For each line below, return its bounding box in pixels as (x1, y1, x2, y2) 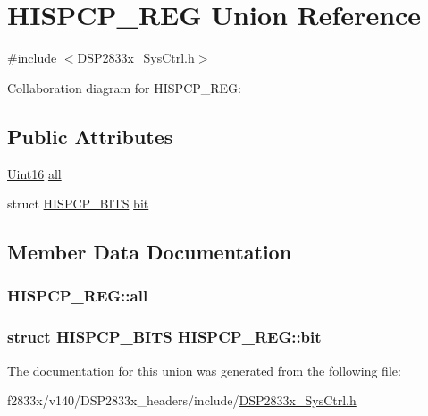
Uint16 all (7, 164, 62, 183)
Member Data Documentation (7, 238, 292, 266)
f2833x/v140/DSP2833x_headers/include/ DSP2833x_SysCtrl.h (7, 391, 357, 410)
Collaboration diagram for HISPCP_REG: (7, 78, 241, 97)
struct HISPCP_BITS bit (7, 194, 149, 213)
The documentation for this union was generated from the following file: (7, 361, 401, 379)
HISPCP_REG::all (7, 284, 148, 307)
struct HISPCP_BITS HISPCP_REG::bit (7, 326, 322, 348)
